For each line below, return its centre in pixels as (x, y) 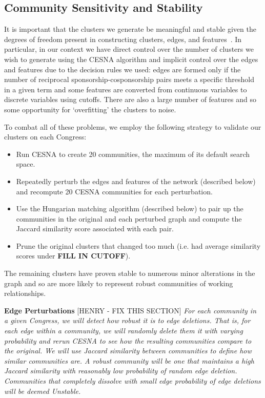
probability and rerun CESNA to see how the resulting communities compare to (128, 340)
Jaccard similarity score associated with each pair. (95, 228)
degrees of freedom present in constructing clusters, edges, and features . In (123, 39)
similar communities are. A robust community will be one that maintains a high (129, 360)
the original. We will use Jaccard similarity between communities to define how (128, 351)
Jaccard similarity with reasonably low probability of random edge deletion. (121, 371)
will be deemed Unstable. (43, 391)
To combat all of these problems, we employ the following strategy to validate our (133, 126)
